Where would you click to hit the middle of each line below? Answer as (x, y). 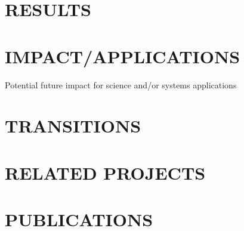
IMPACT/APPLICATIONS (123, 56)
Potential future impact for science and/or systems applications (121, 84)
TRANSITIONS (73, 126)
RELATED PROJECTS (105, 172)
